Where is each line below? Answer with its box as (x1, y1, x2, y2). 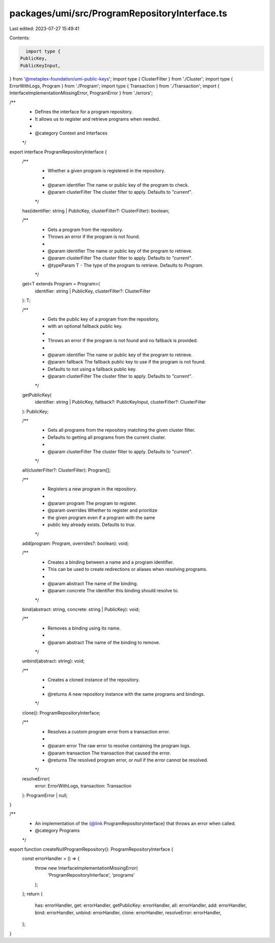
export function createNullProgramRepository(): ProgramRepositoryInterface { (9, 846, 173, 852)
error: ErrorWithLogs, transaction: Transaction (35, 783, 132, 789)
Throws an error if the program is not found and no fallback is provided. (47, 337, 198, 344)
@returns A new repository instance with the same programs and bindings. (47, 691, 205, 697)
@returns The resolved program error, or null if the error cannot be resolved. (47, 757, 208, 763)
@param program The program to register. (47, 500, 137, 506)
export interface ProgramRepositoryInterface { (9, 149, 107, 155)
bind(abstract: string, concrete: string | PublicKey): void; (22, 607, 140, 613)
